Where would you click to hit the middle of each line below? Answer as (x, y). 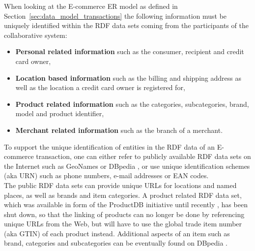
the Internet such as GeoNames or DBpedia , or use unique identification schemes (127, 166)
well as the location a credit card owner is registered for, (100, 87)
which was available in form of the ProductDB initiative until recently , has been (126, 204)
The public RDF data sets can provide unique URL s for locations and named (120, 185)
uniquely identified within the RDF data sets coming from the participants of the (126, 25)
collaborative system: (36, 35)
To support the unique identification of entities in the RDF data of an (110, 146)
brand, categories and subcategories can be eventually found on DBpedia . (116, 243)
